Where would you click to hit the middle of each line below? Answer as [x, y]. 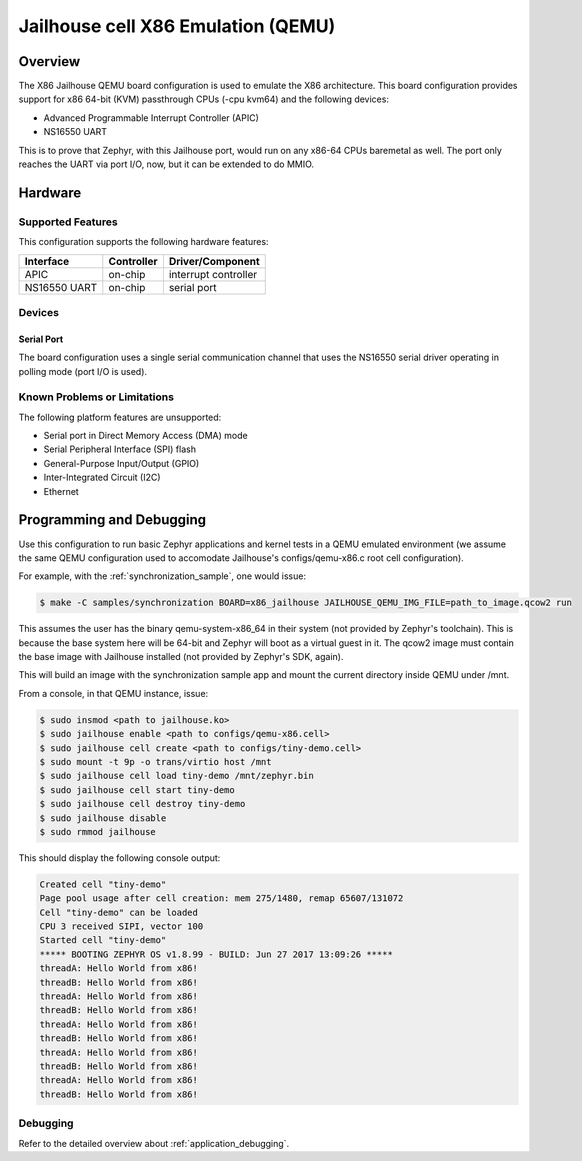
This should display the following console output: [119, 857]
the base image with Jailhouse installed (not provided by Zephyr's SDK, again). [181, 657]
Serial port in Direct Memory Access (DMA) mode [146, 436]
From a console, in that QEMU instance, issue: [113, 693]
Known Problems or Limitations [96, 397]
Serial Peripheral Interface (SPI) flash [120, 449]
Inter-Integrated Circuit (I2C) [102, 477]
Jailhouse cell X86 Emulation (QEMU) [177, 26]
